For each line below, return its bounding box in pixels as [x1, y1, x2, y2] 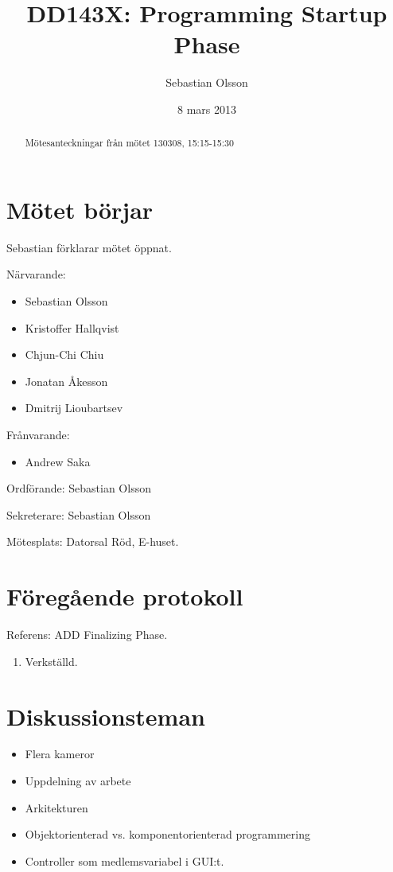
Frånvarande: [6, 426, 70, 443]
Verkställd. [25, 652, 78, 669]
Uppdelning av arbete [25, 773, 131, 789]
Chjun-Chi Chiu [25, 346, 104, 363]
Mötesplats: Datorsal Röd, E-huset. [6, 533, 179, 550]
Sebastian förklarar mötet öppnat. [6, 239, 172, 255]
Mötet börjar [6, 193, 154, 225]
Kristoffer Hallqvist [25, 319, 119, 336]
